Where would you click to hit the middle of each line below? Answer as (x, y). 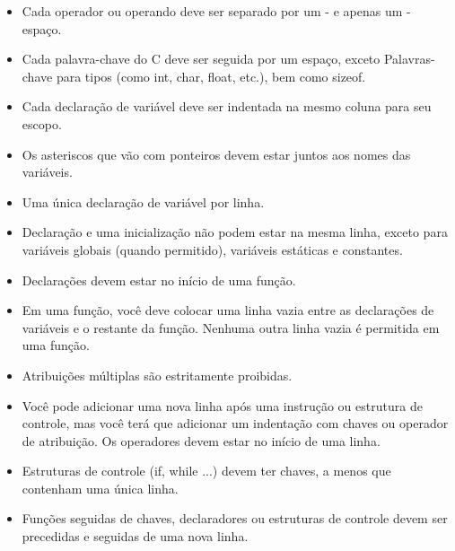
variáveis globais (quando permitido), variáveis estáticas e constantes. (212, 249)
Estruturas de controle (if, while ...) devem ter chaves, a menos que (206, 471)
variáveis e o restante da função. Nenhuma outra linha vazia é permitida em (231, 327)
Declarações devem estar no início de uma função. (159, 280)
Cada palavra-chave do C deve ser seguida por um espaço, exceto (201, 59)
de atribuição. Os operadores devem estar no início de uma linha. (201, 440)
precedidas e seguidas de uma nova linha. (135, 536)
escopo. (42, 123)
